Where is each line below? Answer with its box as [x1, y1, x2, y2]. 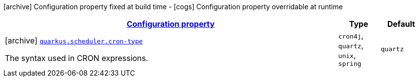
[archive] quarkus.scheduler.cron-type [5, 35, 143, 45]
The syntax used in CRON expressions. [5, 53, 148, 63]
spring [338, 60, 361, 67]
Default [387, 19, 415, 29]
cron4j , [338, 31, 364, 40]
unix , [338, 50, 356, 60]
